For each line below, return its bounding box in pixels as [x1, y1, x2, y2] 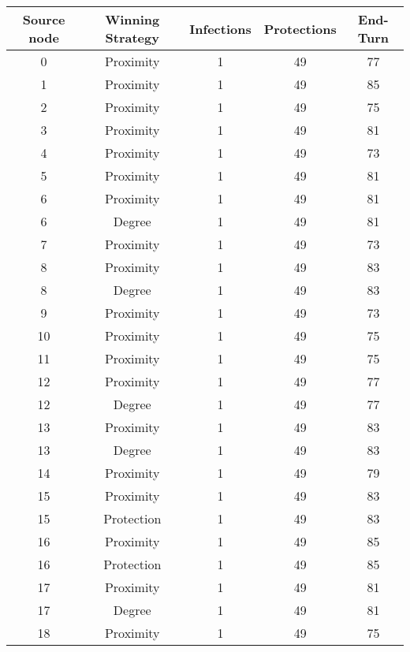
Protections [263, 19, 337, 38]
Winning [105, 10, 160, 28]
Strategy [105, 28, 159, 47]
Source [22, 10, 65, 28]
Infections [189, 19, 252, 38]
